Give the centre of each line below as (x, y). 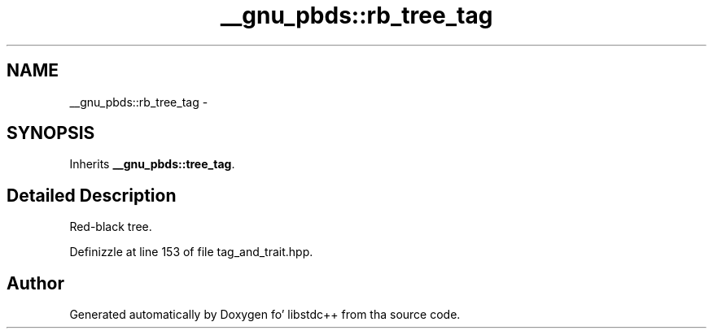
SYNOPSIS (51, 133)
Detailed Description (92, 195)
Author (35, 283)
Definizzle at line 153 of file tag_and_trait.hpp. (191, 252)
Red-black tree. (111, 227)
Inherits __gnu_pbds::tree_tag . (152, 164)
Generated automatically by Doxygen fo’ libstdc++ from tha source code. (265, 315)
